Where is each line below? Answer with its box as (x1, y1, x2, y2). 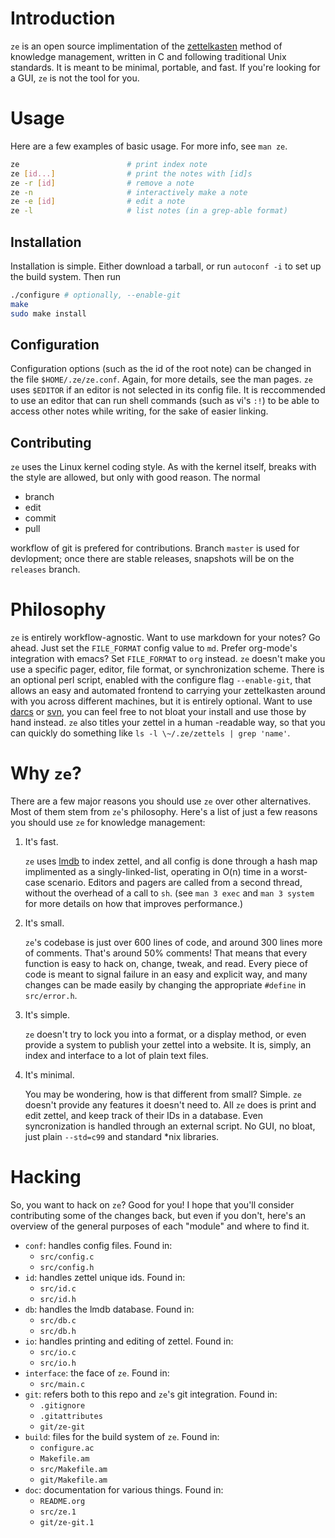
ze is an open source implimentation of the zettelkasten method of (10, 40, 283, 52)
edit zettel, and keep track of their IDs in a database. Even (24, 1110, 264, 1122)
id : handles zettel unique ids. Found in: (24, 1272, 186, 1283)
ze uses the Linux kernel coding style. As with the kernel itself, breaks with (10, 461, 317, 473)
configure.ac (39, 1443, 95, 1453)
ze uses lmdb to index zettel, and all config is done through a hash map (24, 855, 318, 867)
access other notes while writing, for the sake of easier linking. (10, 405, 269, 417)
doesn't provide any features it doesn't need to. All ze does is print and (24, 1099, 317, 1111)
